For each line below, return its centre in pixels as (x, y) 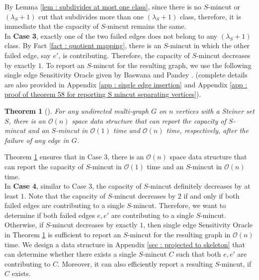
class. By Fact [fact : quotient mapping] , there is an (83, 45)
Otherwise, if (24, 225)
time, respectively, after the (207, 130)
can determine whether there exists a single (71, 254)
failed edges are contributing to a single (65, 205)
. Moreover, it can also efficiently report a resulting (135, 263)
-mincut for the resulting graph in (179, 235)
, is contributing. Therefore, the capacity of (124, 55)
